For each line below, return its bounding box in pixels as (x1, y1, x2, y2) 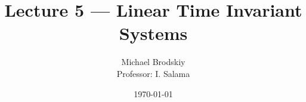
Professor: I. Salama (116, 67, 190, 79)
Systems (119, 21, 188, 45)
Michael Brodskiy (121, 55, 186, 68)
